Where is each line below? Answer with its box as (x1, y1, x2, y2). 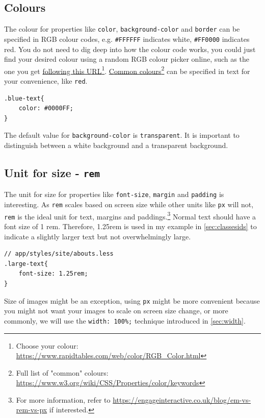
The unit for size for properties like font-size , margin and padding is (4, 189, 224, 200)
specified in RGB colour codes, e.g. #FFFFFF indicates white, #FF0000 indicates (4, 33, 250, 44)
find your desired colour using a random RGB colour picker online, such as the (4, 54, 249, 64)
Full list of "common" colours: (16, 367, 109, 378)
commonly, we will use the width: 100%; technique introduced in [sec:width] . (4, 315, 246, 326)
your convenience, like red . (4, 75, 88, 86)
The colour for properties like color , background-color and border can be (4, 23, 240, 34)
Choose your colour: (16, 340, 78, 351)
